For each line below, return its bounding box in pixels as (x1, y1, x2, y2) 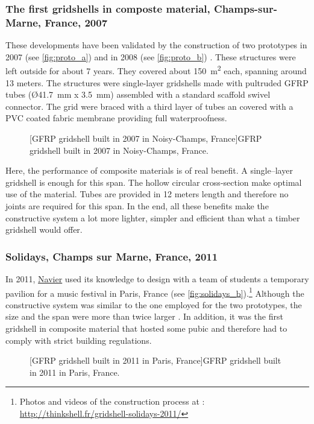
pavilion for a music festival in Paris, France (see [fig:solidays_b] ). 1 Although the (5, 285, 304, 299)
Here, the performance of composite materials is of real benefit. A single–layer (5, 164, 293, 177)
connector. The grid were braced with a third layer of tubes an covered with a (5, 100, 294, 112)
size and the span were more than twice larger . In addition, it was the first (5, 310, 283, 323)
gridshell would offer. (5, 223, 83, 236)
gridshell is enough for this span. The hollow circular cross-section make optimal (5, 176, 302, 188)
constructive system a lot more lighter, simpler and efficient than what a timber (5, 211, 300, 224)
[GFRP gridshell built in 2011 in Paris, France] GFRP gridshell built (30, 354, 281, 367)
